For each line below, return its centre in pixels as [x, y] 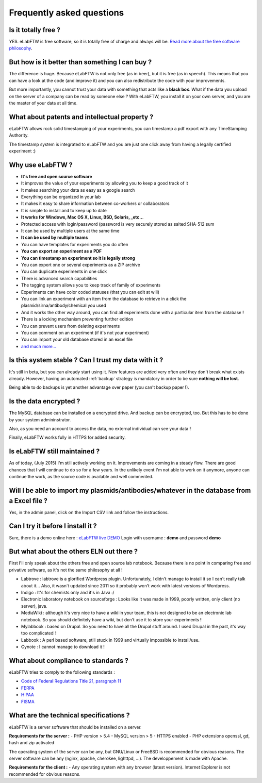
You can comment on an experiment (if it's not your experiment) [85, 333]
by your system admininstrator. [40, 419]
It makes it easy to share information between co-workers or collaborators [95, 203]
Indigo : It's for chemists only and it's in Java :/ [68, 592]
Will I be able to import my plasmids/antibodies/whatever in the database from [130, 490]
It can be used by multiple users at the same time [70, 231]
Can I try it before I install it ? [53, 526]
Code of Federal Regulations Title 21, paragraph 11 [71, 681]
